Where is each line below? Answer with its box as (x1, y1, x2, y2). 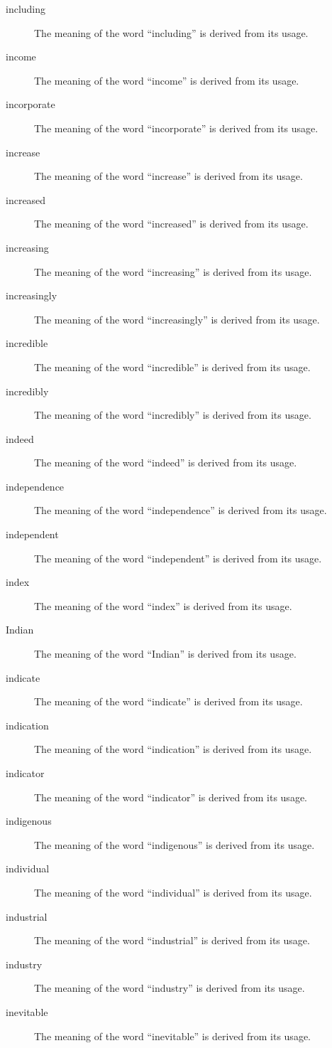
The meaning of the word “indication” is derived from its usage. (34, 742, 312, 756)
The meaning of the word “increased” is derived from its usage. (34, 216, 309, 231)
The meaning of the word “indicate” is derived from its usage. (34, 694, 303, 709)
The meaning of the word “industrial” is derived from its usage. (34, 933, 310, 948)
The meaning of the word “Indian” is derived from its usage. (34, 646, 297, 661)
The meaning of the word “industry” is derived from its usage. (34, 980, 305, 995)
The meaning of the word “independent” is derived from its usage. (34, 550, 322, 565)
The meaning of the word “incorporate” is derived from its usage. (34, 120, 319, 135)
